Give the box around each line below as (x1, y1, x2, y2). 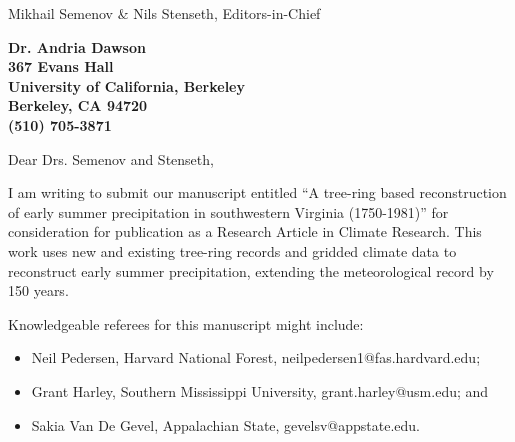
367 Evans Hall (8, 56, 114, 77)
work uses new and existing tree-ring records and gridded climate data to (8, 240, 457, 261)
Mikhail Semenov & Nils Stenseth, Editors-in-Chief (8, 3, 321, 23)
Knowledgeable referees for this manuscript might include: (8, 313, 364, 334)
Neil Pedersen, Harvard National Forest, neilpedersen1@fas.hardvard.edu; (31, 347, 481, 368)
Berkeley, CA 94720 (8, 95, 148, 116)
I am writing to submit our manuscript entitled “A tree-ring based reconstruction (8, 182, 507, 203)
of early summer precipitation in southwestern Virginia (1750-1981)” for (8, 201, 449, 222)
